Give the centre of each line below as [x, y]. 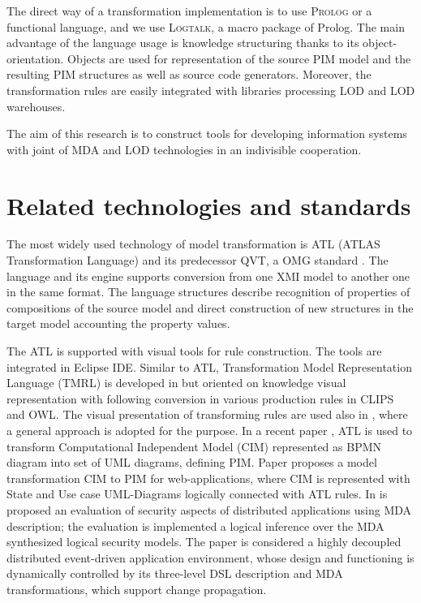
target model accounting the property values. [118, 323]
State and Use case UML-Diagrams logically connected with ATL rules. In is [197, 494]
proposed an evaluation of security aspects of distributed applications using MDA [209, 509]
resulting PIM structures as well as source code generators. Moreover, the [189, 74]
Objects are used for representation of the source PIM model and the [239, 58]
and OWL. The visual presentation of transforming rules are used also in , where [207, 414]
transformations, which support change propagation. [137, 589]
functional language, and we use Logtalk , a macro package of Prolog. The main [206, 26]
